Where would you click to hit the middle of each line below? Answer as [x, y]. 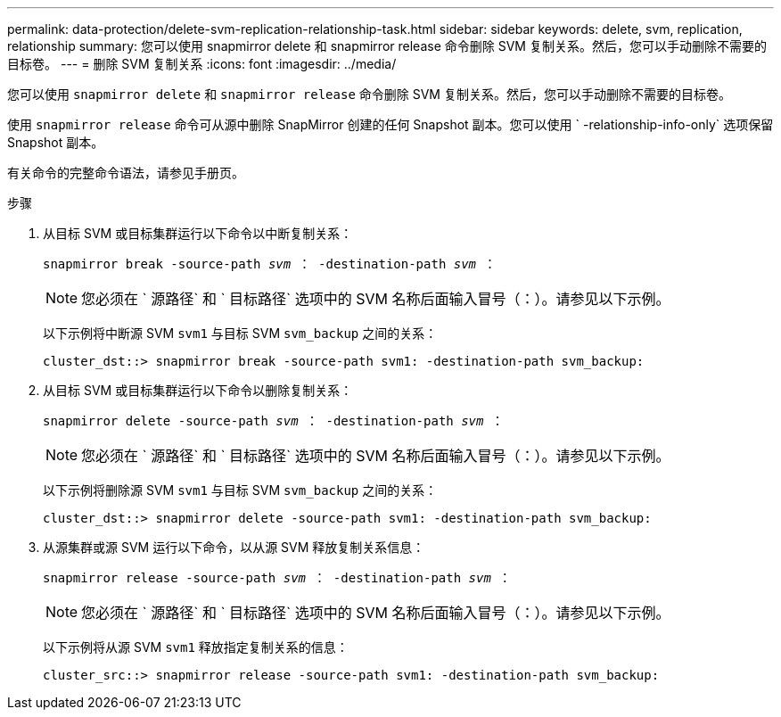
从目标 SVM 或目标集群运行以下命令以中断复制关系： [198, 233]
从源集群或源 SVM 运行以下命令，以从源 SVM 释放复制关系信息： [234, 547]
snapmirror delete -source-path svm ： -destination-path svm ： [273, 421]
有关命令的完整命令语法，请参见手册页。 [126, 173]
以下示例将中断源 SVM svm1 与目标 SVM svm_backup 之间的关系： [240, 333]
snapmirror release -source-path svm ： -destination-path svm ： [277, 578]
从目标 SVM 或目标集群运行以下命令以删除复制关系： [198, 390]
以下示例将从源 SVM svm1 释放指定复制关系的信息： [196, 647]
